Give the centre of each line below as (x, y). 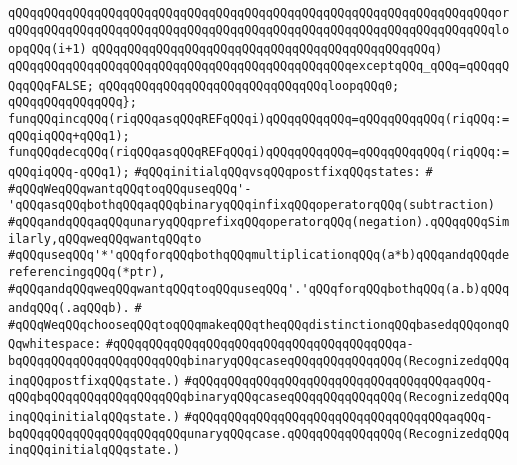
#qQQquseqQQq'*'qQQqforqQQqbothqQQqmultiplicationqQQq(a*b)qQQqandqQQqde (259, 255)
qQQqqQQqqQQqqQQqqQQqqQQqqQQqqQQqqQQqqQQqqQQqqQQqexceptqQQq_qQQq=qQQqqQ (259, 65)
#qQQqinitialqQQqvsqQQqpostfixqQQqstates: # (283, 171)
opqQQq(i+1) (47, 49)
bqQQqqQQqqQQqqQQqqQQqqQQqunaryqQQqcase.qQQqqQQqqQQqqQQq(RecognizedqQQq (259, 433)
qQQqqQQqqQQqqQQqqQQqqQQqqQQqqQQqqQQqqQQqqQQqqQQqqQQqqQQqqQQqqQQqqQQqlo (259, 29)
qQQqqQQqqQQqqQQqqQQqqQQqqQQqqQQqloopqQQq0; (249, 85)
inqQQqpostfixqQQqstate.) (94, 380)
